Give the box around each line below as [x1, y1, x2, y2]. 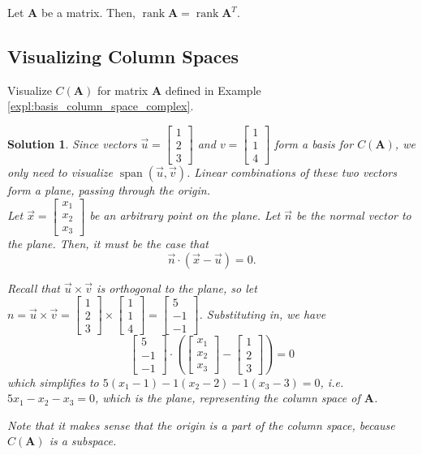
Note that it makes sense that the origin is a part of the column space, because [7, 416, 395, 433]
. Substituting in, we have [199, 305, 326, 322]
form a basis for [274, 135, 354, 152]
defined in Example [165, 81, 261, 98]
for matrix [97, 81, 149, 98]
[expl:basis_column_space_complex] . [7, 97, 194, 114]
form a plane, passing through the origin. [7, 182, 210, 199]
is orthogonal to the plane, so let [97, 279, 257, 296]
